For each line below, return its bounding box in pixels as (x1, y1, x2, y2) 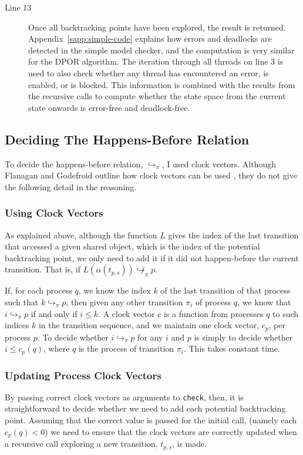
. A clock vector (98, 307, 155, 319)
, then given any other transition (66, 295, 183, 308)
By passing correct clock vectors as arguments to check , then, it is (5, 390, 244, 403)
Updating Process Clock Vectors (5, 368, 161, 382)
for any (137, 331, 163, 343)
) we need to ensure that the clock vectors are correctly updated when (45, 425, 297, 437)
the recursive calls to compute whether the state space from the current (28, 90, 286, 102)
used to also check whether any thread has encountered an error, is (28, 66, 269, 79)
